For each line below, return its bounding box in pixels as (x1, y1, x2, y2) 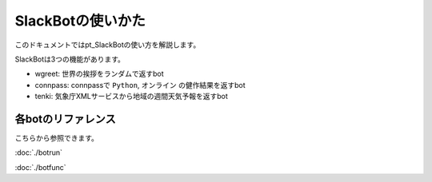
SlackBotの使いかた (14, 12, 146, 30)
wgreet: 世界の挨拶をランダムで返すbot (34, 69, 164, 79)
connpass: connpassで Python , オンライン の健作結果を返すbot (34, 80, 246, 89)
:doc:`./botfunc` (14, 162, 67, 172)
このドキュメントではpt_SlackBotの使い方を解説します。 (14, 40, 201, 49)
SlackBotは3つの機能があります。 (14, 54, 126, 64)
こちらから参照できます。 (14, 133, 99, 143)
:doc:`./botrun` (14, 148, 63, 157)
